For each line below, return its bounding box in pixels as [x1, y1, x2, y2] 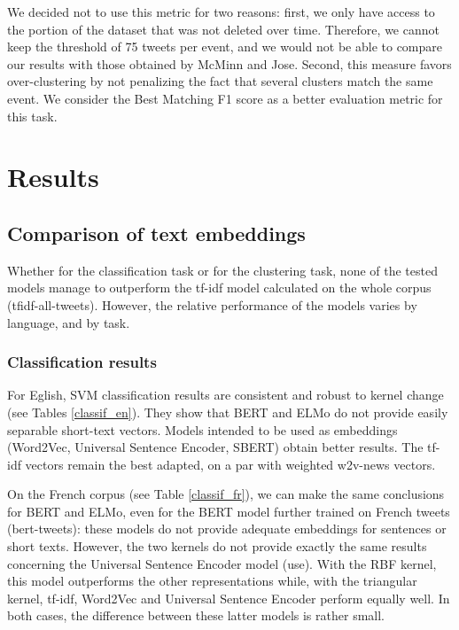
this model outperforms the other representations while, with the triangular [7, 572, 417, 590]
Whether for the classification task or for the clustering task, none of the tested [7, 261, 438, 279]
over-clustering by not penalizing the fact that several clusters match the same [7, 72, 433, 90]
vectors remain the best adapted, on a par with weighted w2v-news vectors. [25, 455, 436, 473]
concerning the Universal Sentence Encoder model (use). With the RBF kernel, [7, 554, 437, 572]
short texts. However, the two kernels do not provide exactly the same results [7, 537, 427, 556]
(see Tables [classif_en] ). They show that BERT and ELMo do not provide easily [7, 402, 448, 421]
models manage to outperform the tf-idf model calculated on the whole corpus [7, 278, 432, 297]
